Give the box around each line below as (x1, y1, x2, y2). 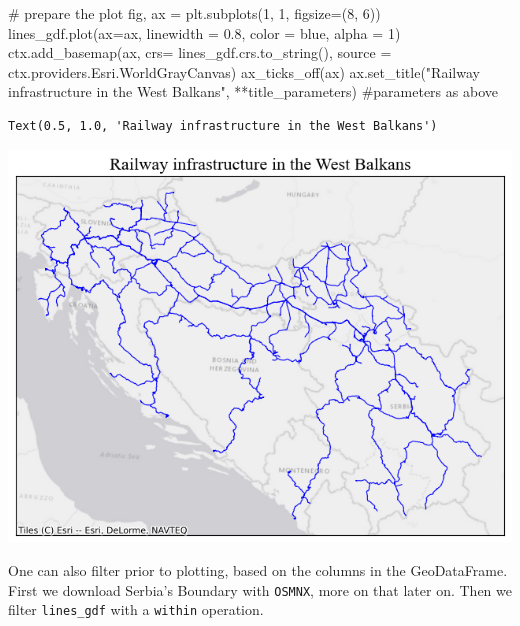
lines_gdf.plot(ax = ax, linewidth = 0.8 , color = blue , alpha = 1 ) (8, 22, 401, 43)
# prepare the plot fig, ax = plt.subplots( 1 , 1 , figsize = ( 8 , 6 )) (8, 3, 381, 23)
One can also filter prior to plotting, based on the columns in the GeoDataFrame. (8, 560, 508, 581)
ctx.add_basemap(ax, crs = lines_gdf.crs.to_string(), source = (8, 42, 392, 63)
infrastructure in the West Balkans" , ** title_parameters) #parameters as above (8, 81, 498, 102)
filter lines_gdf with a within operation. (8, 599, 264, 620)
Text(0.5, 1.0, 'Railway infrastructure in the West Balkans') (8, 118, 438, 133)
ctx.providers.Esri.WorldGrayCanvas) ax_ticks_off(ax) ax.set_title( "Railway (8, 61, 480, 82)
